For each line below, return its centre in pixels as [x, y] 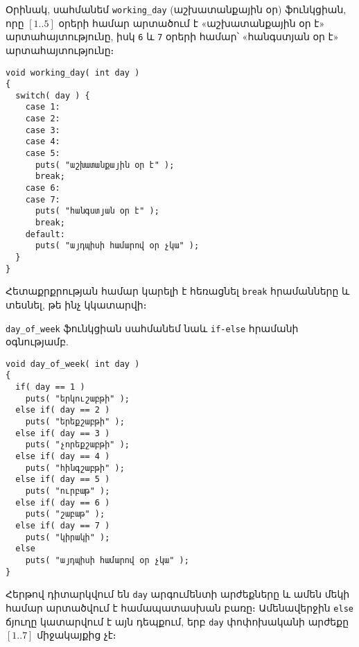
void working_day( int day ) [73, 72]
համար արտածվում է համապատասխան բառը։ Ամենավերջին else [179, 607]
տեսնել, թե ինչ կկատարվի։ [76, 304]
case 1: [43, 107]
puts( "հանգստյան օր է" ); [97, 211]
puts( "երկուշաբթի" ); [77, 398]
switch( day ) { [53, 95]
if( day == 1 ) [50, 387]
